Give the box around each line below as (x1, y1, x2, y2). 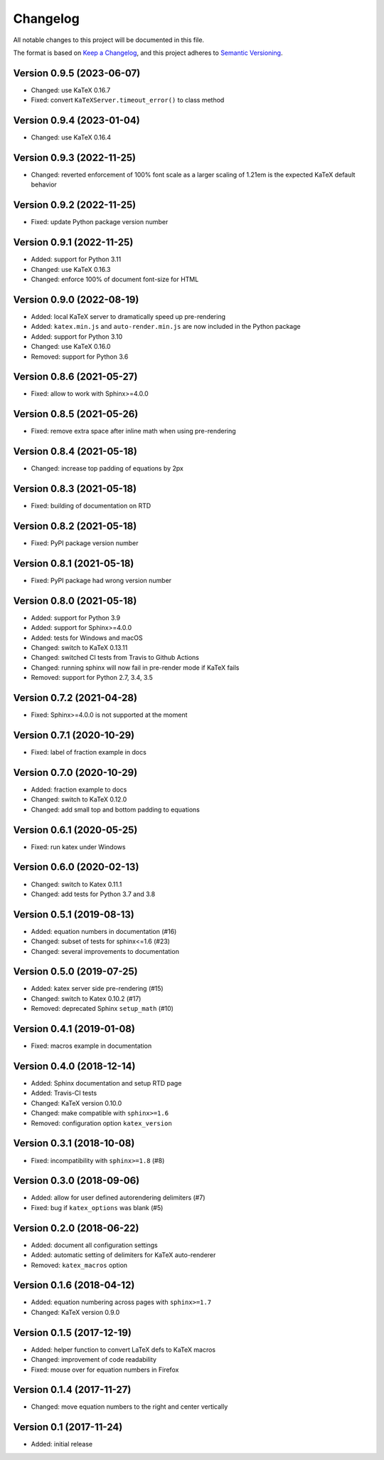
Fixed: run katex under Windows (31, 842, 126, 851)
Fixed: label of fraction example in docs (31, 748, 147, 756)
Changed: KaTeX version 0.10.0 (31, 1098, 122, 1107)
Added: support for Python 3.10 (31, 332, 123, 341)
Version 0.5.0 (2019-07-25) (13, 965, 138, 978)
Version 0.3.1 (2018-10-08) (13, 1138, 135, 1150)
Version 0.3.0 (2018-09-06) (13, 1175, 140, 1187)
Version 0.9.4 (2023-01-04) (13, 115, 140, 127)
